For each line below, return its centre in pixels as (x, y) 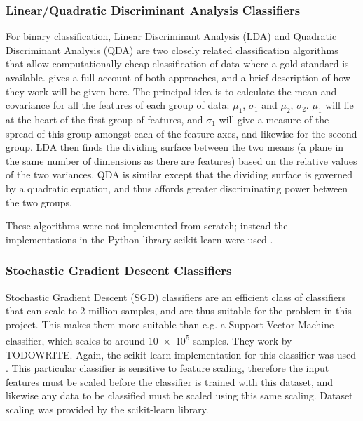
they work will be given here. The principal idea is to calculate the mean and (171, 91)
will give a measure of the (274, 119)
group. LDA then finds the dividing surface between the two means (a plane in (175, 147)
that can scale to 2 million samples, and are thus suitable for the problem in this (179, 310)
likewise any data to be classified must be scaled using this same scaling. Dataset (179, 395)
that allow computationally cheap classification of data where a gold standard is (177, 64)
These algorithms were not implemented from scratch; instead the (147, 226)
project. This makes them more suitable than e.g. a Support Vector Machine (170, 324)
